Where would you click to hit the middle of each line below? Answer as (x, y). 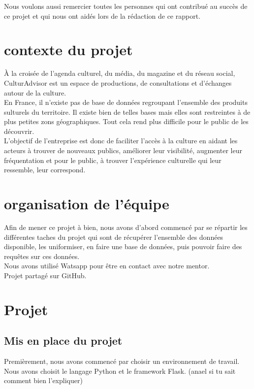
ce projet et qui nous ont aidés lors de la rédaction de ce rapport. (102, 16)
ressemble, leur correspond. (45, 170)
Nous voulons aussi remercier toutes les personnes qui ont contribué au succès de (126, 6)
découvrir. (19, 131)
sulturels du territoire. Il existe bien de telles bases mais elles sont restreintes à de (127, 112)
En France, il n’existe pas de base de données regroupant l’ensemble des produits (126, 102)
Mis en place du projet (63, 340)
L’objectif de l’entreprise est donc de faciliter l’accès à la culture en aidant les (121, 141)
